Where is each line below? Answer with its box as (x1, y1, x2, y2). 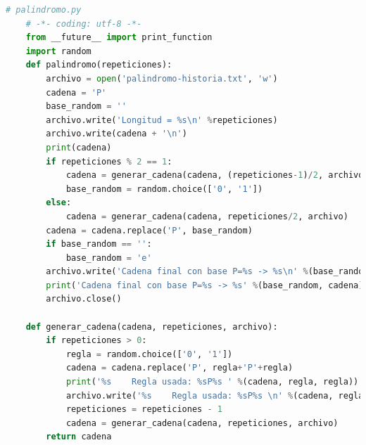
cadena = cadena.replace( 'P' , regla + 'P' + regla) (65, 363, 294, 373)
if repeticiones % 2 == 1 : (46, 156, 172, 167)
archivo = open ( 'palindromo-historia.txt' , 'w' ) (46, 73, 278, 84)
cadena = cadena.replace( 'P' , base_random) (46, 225, 253, 236)
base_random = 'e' (65, 252, 152, 263)
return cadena (46, 432, 112, 442)
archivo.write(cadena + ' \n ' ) (46, 129, 187, 139)
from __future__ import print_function (25, 32, 213, 43)
